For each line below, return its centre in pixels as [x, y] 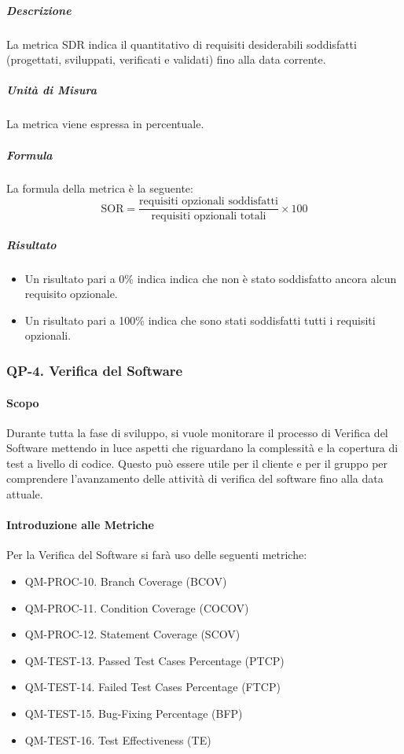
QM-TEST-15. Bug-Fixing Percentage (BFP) [134, 714]
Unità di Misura [51, 90]
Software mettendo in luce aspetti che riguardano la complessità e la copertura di [202, 448]
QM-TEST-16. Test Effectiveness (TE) [118, 739]
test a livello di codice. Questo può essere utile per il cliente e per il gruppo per [197, 463]
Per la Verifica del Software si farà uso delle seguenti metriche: [157, 555]
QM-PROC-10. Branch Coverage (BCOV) [126, 581]
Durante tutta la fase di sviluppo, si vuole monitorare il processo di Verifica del [197, 432]
